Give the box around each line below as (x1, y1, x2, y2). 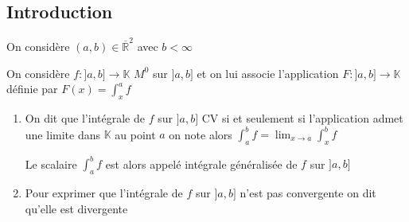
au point (115, 126, 156, 142)
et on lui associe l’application (197, 64, 339, 81)
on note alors (169, 126, 232, 142)
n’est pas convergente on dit (240, 185, 376, 201)
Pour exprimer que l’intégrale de (25, 185, 183, 201)
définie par (6, 80, 58, 97)
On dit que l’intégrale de (25, 109, 145, 126)
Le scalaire (25, 155, 77, 172)
